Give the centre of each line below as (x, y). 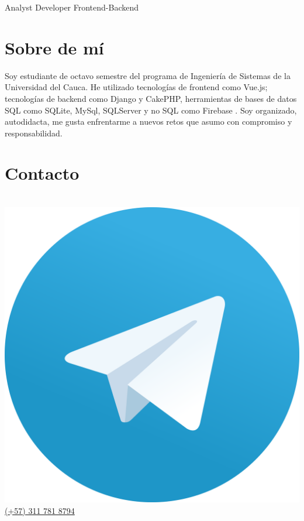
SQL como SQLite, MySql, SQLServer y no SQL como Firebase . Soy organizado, (151, 110)
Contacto (42, 173)
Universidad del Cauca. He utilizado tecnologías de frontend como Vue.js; (136, 87)
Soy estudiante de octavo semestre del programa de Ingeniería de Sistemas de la (148, 75)
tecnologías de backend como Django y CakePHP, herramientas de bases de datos (151, 98)
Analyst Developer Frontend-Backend (72, 7)
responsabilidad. (34, 133)
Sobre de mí (54, 47)
